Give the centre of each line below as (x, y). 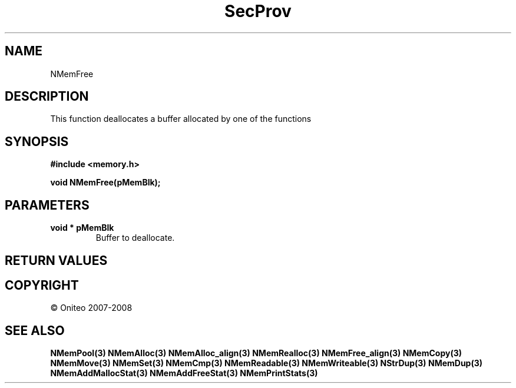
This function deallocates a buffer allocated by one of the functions (181, 119)
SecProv (258, 11)
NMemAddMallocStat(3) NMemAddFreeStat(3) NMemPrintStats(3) (184, 373)
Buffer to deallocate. (135, 238)
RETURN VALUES (56, 260)
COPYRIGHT (42, 285)
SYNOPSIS (37, 141)
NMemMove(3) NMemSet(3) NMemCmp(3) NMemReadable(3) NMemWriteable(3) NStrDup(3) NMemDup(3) (267, 363)
